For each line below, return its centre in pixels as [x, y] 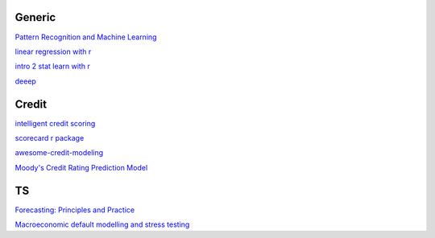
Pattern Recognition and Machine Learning [86, 37]
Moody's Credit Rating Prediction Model [81, 167]
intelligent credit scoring [55, 123]
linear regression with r [53, 51]
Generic [35, 17]
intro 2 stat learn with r [52, 66]
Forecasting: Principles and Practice [75, 210]
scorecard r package [50, 137]
